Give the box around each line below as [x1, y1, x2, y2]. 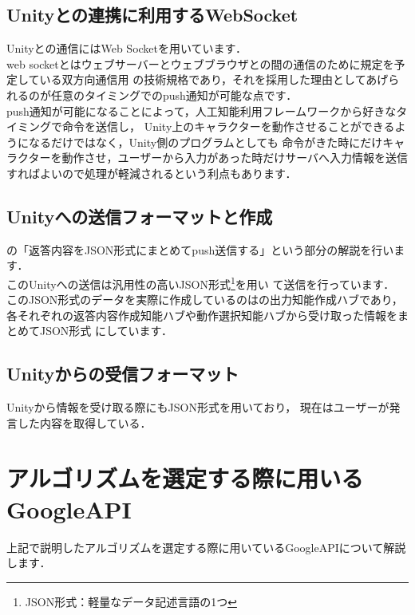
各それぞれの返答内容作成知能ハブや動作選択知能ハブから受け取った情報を [6, 306, 397, 323]
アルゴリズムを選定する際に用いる [6, 461, 364, 494]
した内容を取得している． [17, 414, 152, 431]
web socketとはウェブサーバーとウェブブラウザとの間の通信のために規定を [6, 55, 394, 72]
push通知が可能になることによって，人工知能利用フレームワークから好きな [6, 102, 397, 119]
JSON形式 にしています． [39, 322, 173, 339]
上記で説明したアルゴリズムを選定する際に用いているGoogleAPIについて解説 [6, 538, 406, 555]
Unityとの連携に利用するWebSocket [6, 2, 298, 27]
